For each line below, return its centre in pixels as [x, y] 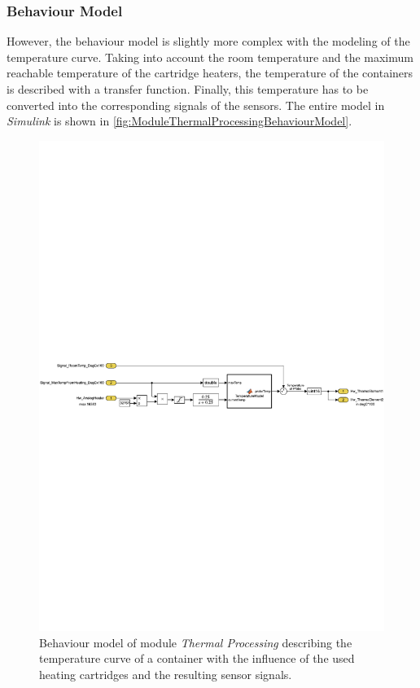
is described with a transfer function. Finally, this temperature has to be [188, 89]
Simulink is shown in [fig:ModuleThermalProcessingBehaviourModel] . [179, 121]
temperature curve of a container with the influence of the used [197, 658]
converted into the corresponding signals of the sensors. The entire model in [196, 105]
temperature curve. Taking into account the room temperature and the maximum [210, 57]
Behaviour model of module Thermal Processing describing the [196, 642]
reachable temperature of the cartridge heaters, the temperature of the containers [210, 73]
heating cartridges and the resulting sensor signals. [166, 674]
